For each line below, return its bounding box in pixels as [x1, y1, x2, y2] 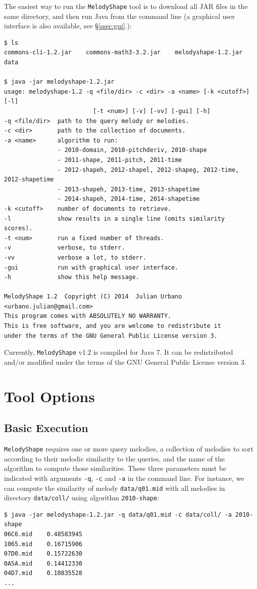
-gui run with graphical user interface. [4, 264, 178, 271]
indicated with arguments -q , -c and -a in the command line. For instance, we [4, 472, 244, 483]
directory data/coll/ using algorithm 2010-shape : [4, 492, 159, 503]
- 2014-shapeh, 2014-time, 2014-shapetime [57, 195, 200, 203]
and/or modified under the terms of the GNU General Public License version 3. [4, 356, 247, 367]
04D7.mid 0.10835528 [4, 570, 83, 577]
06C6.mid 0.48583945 [4, 531, 83, 538]
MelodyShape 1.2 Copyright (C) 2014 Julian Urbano [4, 293, 182, 300]
